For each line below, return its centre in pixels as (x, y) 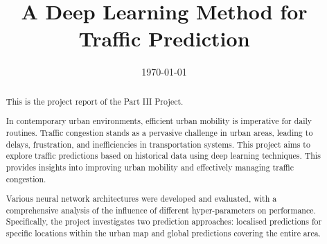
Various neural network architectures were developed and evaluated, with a (141, 199)
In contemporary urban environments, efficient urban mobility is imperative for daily (159, 121)
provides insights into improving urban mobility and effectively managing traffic (150, 167)
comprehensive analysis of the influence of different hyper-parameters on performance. (161, 210)
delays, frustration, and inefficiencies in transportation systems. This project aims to (158, 144)
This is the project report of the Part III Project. (95, 101)
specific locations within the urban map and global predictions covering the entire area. (163, 233)
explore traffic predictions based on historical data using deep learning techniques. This (163, 156)
